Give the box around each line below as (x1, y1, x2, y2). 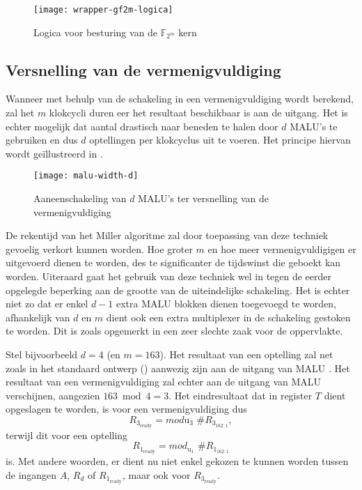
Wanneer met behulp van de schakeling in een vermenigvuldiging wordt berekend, (6, 91, 354, 106)
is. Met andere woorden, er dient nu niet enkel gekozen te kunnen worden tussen (6, 454, 349, 468)
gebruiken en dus (6, 132, 78, 147)
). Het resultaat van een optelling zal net (159, 347, 333, 362)
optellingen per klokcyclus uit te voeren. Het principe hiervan (89, 132, 351, 147)
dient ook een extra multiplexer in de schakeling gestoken (106, 309, 351, 324)
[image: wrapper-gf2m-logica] (33, 5, 173, 15)
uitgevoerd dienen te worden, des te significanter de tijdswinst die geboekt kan (6, 255, 341, 270)
